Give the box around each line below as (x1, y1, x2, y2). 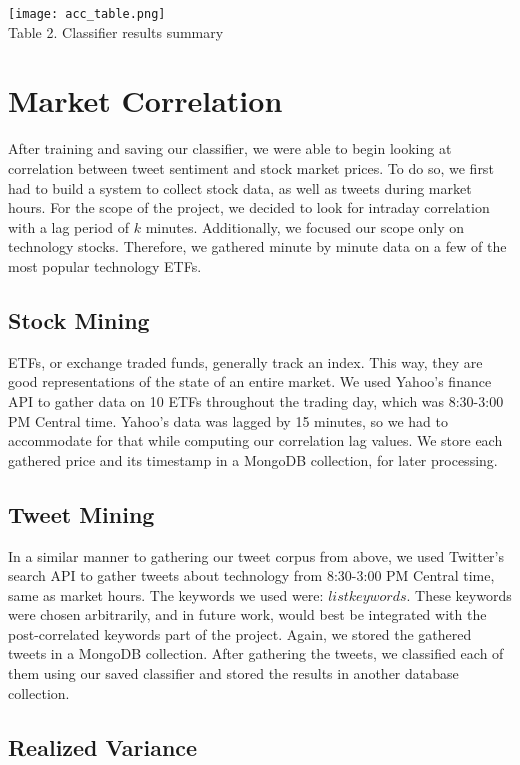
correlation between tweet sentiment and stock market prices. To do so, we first (8, 157, 494, 178)
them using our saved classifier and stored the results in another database (8, 663, 459, 684)
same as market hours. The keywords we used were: (8, 584, 324, 605)
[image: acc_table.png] (8, 7, 166, 21)
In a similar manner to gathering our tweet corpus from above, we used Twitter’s (8, 545, 504, 566)
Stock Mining (8, 304, 150, 335)
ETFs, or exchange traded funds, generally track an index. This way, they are (8, 351, 483, 372)
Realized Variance (8, 731, 198, 762)
